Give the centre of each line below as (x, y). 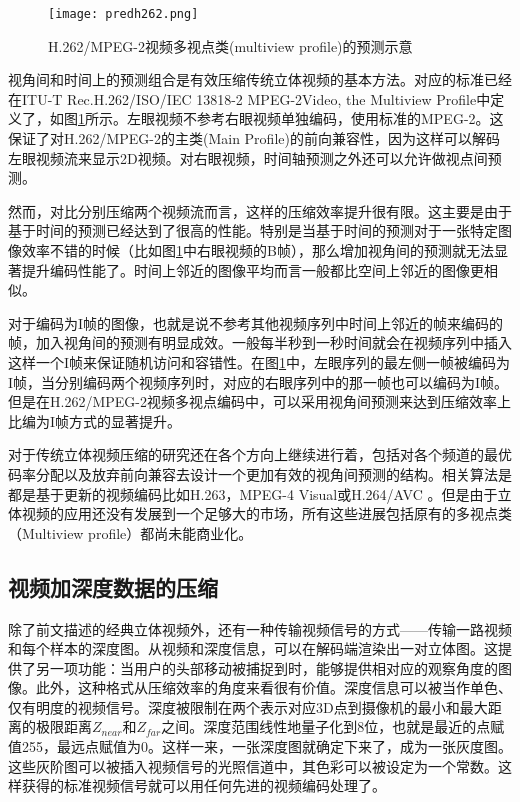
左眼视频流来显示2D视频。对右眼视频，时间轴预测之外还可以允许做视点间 (248, 157)
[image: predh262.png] (123, 14)
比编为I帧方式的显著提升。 (95, 420)
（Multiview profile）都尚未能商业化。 (130, 532)
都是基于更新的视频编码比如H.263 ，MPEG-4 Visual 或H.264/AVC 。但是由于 (253, 493)
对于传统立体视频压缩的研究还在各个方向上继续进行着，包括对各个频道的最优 (260, 454)
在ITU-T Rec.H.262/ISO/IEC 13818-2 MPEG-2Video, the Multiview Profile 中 (249, 98)
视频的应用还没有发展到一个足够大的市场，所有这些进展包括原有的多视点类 (266, 513)
